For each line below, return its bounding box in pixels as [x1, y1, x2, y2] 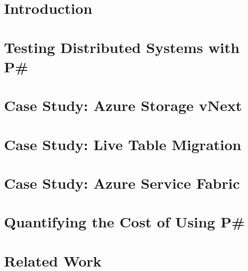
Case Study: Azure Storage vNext [4, 95, 242, 115]
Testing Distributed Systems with [4, 37, 240, 57]
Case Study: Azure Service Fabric [4, 172, 240, 193]
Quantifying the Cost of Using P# [4, 212, 245, 232]
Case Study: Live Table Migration [4, 134, 242, 154]
